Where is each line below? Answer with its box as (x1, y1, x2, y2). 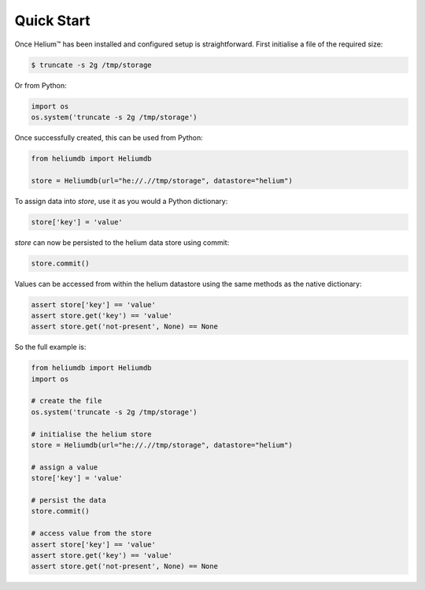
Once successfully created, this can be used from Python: (14, 132, 204, 142)
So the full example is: (14, 343, 87, 352)
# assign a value (31, 462, 98, 472)
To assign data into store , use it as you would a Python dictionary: (14, 196, 228, 206)
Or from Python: (14, 80, 67, 90)
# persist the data (31, 495, 106, 504)
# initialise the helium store (31, 429, 153, 439)
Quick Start (14, 12, 91, 29)
